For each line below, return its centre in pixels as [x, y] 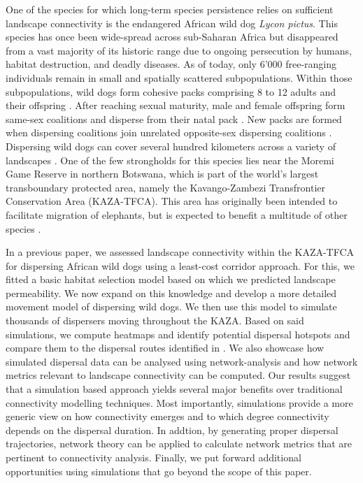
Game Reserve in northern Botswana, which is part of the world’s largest [162, 174]
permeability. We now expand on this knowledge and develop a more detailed [171, 293]
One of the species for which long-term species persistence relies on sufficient [170, 9]
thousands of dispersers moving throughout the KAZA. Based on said [155, 320]
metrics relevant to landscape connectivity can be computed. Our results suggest [178, 375]
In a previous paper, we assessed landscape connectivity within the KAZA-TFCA [180, 252]
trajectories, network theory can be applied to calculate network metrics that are [179, 444]
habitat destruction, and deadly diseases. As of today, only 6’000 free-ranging [171, 64]
